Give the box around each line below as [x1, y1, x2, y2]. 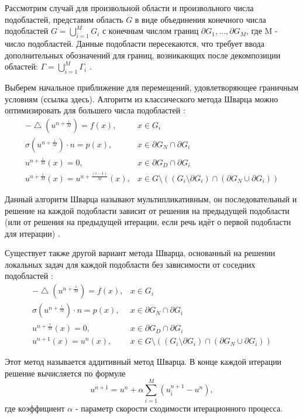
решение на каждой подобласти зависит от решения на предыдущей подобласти [5, 204, 290, 216]
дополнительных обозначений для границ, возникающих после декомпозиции [5, 49, 281, 61]
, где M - [246, 25, 278, 37]
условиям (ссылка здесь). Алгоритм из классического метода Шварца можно [5, 92, 278, 105]
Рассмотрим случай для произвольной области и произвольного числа [5, 2, 254, 13]
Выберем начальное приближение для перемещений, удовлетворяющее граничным [5, 81, 299, 93]
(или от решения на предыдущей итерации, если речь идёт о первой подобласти [5, 216, 291, 228]
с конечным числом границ [102, 25, 199, 37]
